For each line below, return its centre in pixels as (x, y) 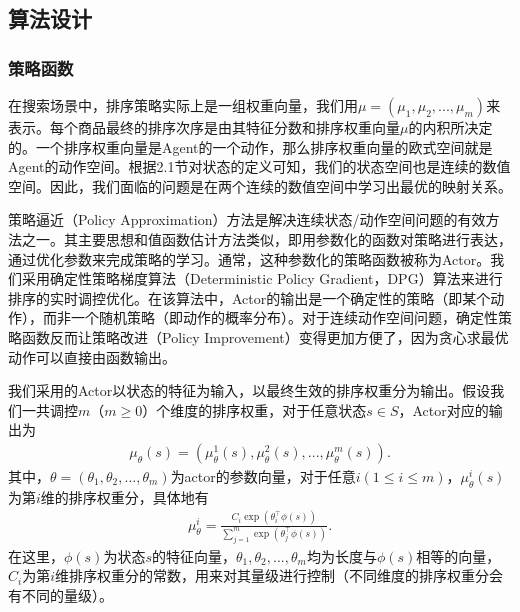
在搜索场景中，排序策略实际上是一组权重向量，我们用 (183, 105)
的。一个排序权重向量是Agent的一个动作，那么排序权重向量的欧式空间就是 (250, 146)
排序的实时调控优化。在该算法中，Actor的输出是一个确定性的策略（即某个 (249, 297)
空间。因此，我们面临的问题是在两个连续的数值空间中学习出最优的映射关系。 (260, 185)
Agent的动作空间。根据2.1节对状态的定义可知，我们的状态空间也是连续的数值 (259, 166)
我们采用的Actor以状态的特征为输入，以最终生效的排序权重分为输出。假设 (249, 390)
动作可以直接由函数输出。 (92, 356)
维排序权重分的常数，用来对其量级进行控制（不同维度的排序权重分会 (279, 575)
